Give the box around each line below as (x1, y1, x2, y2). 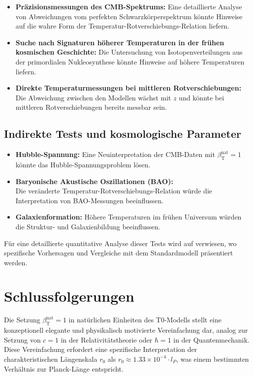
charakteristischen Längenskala (4, 353, 97, 364)
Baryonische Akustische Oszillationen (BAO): (15, 176, 173, 186)
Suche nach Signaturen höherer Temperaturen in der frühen (15, 37, 224, 47)
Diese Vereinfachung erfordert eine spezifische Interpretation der (4, 344, 197, 354)
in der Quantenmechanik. (173, 334, 250, 345)
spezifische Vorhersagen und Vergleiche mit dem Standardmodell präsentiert (4, 248, 233, 258)
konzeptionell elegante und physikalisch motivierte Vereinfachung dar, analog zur (4, 325, 248, 335)
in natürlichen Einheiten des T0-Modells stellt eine (68, 314, 221, 325)
